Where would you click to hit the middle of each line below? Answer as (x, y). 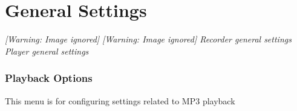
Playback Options (49, 78)
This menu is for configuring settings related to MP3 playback (120, 100)
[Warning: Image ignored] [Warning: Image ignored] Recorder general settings (148, 39)
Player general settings (47, 51)
